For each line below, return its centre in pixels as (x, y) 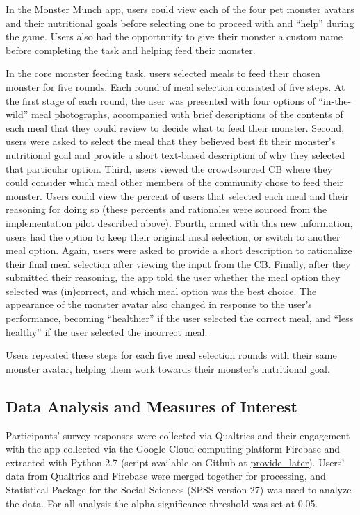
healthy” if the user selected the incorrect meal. (107, 331)
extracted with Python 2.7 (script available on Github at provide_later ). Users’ (175, 462)
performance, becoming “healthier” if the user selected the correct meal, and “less (180, 318)
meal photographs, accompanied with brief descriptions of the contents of (187, 114)
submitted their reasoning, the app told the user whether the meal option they (173, 277)
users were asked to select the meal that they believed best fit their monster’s (171, 141)
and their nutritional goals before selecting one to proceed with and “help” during (180, 23)
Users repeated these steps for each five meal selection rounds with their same (171, 355)
